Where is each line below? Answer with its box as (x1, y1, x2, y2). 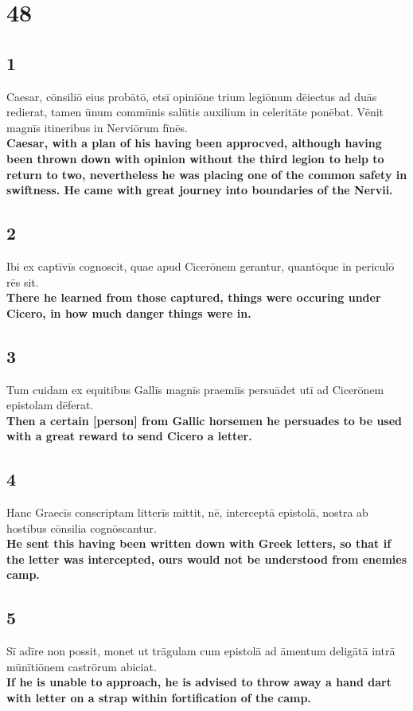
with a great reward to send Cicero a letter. (6, 428, 252, 444)
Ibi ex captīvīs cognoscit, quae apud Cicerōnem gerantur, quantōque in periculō (6, 257, 395, 274)
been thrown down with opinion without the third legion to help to (6, 150, 384, 166)
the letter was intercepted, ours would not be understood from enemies (6, 550, 407, 567)
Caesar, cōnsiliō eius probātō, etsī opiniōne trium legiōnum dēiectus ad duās (6, 88, 377, 104)
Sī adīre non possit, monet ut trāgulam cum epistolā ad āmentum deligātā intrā (6, 643, 395, 659)
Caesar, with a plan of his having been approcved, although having (6, 135, 382, 151)
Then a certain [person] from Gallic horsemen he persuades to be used (6, 412, 403, 428)
